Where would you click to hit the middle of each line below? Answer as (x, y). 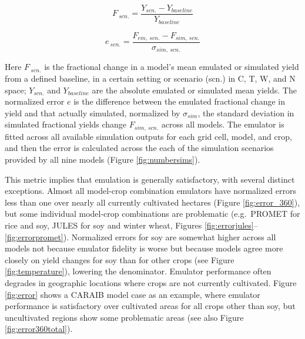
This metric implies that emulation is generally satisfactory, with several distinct (150, 179)
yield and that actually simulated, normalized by (93, 113)
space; (16, 90)
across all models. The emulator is (223, 124)
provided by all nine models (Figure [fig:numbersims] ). (103, 160)
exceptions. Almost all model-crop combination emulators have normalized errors (150, 191)
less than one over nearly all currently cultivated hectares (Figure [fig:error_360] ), (152, 202)
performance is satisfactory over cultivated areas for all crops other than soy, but (150, 306)
